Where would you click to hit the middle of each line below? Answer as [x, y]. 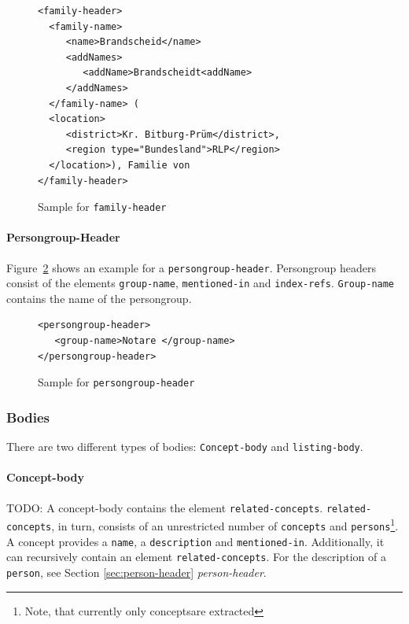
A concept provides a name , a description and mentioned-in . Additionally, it [195, 541]
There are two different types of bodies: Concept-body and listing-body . [185, 447]
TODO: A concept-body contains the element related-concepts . [165, 507]
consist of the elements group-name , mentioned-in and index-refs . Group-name [201, 283]
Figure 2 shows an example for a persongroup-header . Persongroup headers [192, 267]
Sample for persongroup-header [116, 382]
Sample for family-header [102, 207]
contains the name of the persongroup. [99, 298]
